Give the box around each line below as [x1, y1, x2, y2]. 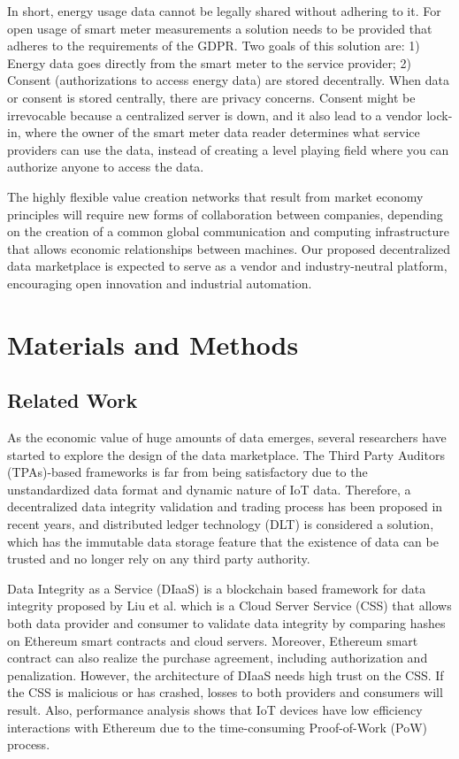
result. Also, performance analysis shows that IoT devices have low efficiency [7, 700, 423, 718]
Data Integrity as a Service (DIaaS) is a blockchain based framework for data [7, 579, 426, 597]
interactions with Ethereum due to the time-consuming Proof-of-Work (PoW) [7, 717, 427, 736]
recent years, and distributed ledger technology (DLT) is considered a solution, [7, 515, 434, 533]
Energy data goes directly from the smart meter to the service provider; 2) [7, 53, 411, 72]
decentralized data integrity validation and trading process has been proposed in [7, 497, 443, 516]
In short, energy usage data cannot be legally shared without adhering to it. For [7, 2, 441, 19]
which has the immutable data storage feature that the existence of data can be [7, 532, 439, 550]
